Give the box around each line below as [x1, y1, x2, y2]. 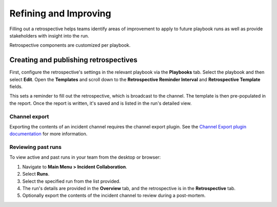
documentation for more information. [9, 131, 88, 137]
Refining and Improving [9, 8, 111, 19]
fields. [9, 84, 23, 90]
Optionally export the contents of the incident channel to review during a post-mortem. [22, 193, 206, 199]
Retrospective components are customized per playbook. [9, 42, 131, 48]
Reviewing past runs [9, 144, 62, 151]
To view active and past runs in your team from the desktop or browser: [9, 154, 161, 160]
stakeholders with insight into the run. [9, 32, 89, 39]
